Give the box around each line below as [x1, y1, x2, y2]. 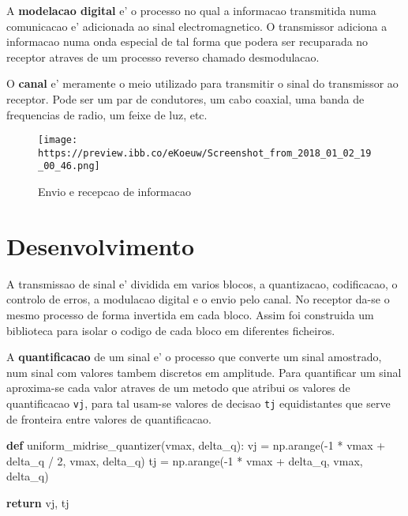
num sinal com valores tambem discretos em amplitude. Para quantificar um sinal [6, 363, 402, 380]
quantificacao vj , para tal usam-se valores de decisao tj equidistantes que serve [6, 395, 391, 411]
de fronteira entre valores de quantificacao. [6, 410, 212, 427]
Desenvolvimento [6, 229, 195, 262]
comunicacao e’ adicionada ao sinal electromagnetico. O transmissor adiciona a [6, 17, 387, 34]
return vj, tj [6, 495, 69, 511]
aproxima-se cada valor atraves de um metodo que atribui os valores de [6, 379, 350, 396]
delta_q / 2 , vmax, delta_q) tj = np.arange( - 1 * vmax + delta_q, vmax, [6, 452, 363, 469]
